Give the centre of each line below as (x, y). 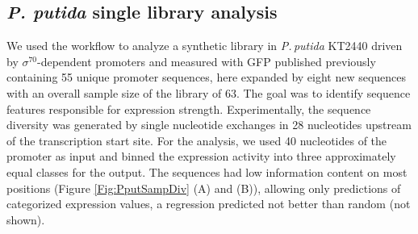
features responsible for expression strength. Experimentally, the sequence (189, 109)
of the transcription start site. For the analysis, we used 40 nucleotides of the (197, 140)
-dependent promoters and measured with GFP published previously (207, 61)
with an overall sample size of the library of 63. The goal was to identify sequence (209, 92)
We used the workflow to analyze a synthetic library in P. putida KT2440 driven (205, 46)
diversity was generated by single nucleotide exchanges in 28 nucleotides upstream (209, 125)
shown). (26, 219)
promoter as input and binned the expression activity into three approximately (201, 156)
